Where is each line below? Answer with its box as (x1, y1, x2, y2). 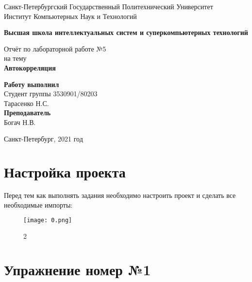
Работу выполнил (4, 79, 59, 89)
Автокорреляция (4, 62, 56, 72)
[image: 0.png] (23, 217, 72, 224)
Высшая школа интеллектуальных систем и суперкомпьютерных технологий (4, 27, 248, 37)
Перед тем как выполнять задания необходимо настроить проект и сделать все (4, 190, 236, 200)
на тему (4, 53, 27, 63)
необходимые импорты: (4, 199, 73, 210)
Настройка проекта (4, 162, 126, 182)
